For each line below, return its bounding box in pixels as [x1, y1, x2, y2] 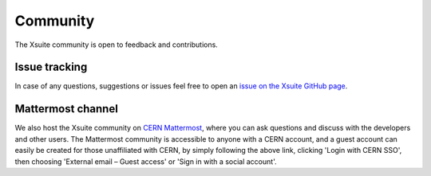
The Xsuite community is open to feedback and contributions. [14, 40, 219, 49]
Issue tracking [14, 61, 88, 74]
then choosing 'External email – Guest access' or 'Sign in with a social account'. [14, 156, 277, 166]
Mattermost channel [14, 102, 119, 115]
